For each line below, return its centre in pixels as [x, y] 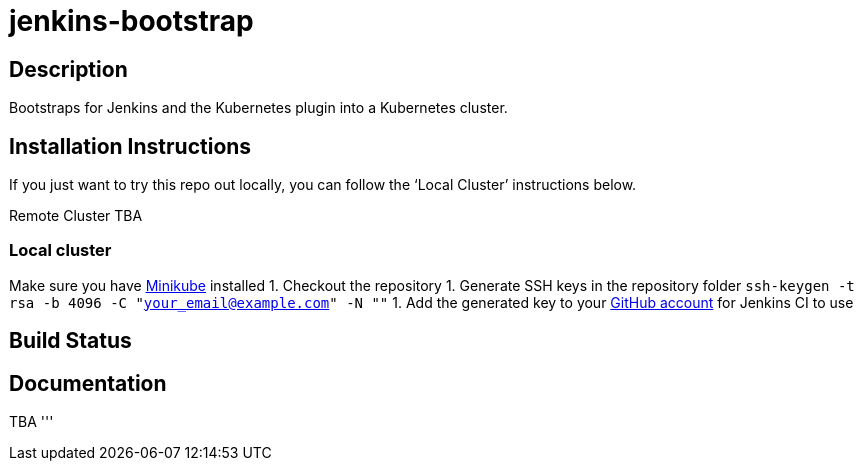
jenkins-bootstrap [131, 21]
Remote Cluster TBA [76, 216]
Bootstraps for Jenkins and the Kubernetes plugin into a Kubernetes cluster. [258, 108]
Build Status [70, 341]
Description [68, 69]
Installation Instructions [130, 146]
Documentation [88, 383]
